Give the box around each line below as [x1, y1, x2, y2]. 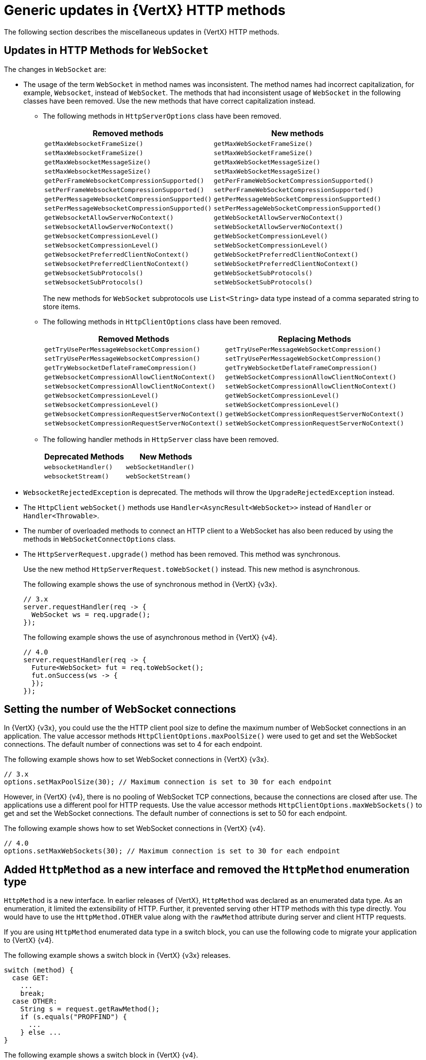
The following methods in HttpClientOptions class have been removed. [43, 317, 282, 326]
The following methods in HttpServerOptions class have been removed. [43, 111, 282, 120]
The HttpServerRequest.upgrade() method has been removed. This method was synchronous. [23, 549, 341, 558]
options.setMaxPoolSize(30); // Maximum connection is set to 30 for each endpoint [4, 778, 332, 786]
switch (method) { [4, 966, 74, 974]
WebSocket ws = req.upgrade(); [31, 610, 151, 618]
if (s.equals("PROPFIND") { [20, 1013, 127, 1021]
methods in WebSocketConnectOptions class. [23, 534, 176, 543]
